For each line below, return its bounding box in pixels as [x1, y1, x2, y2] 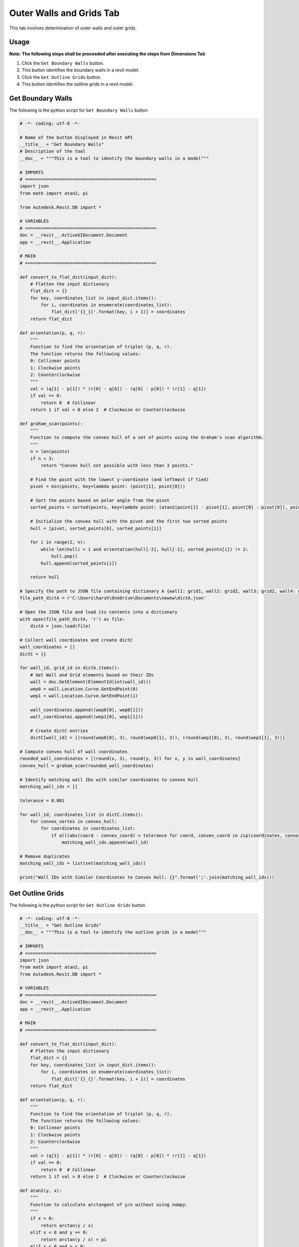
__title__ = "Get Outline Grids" [19, 922, 102, 928]
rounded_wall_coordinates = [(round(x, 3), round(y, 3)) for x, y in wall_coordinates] [19, 756, 241, 762]
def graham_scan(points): [19, 420, 83, 426]
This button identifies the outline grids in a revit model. [21, 81, 134, 87]
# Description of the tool [19, 149, 86, 154]
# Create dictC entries [30, 728, 88, 733]
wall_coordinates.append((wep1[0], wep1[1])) [30, 714, 144, 720]
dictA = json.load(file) [30, 623, 91, 629]
